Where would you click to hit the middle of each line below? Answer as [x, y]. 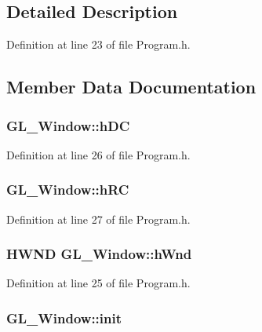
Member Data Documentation [131, 87]
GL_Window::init [64, 317]
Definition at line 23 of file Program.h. [98, 44]
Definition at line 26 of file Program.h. [98, 154]
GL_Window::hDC [68, 125]
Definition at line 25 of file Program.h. [98, 283]
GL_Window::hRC [68, 190]
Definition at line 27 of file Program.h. [98, 219]
